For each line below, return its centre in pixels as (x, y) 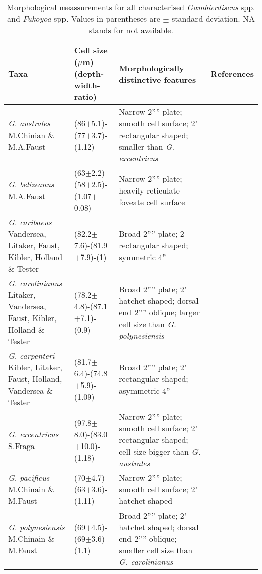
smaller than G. (147, 146)
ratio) (85, 97)
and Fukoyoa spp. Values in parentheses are (84, 18)
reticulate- (165, 190)
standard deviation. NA (213, 18)
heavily (132, 190)
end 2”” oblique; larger (159, 312)
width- (87, 85)
